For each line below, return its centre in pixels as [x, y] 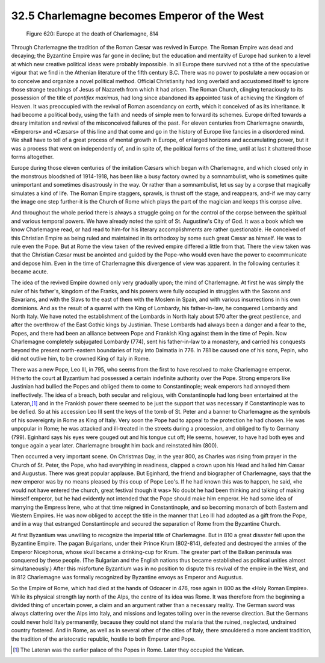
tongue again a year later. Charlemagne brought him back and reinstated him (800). [115, 445]
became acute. [29, 272]
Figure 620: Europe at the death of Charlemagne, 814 [92, 34]
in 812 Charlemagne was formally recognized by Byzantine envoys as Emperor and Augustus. [127, 577]
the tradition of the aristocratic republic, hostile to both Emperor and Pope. [103, 639]
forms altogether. [32, 157]
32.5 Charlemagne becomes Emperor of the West [138, 16]
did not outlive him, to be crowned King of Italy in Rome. [81, 359]
